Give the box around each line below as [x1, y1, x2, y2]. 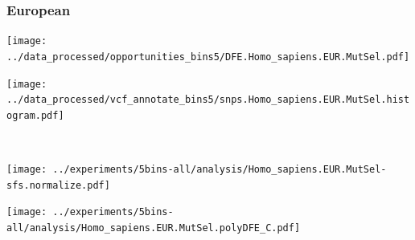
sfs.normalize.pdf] [6, 179, 110, 191]
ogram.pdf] [6, 109, 64, 121]
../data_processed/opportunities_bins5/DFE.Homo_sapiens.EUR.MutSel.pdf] [6, 51, 410, 63]
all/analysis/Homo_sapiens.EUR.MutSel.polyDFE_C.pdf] [6, 222, 301, 234]
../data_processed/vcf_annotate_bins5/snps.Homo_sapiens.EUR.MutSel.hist [6, 94, 410, 106]
